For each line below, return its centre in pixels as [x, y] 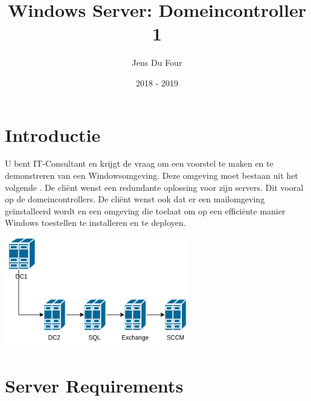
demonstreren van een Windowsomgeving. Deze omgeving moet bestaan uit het [152, 175]
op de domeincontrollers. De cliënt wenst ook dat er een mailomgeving [135, 199]
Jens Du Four [157, 63]
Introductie [53, 134]
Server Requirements [94, 385]
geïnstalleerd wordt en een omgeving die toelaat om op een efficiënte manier [145, 210]
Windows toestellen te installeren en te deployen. [95, 223]
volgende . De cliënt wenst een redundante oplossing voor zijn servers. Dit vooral [154, 187]
